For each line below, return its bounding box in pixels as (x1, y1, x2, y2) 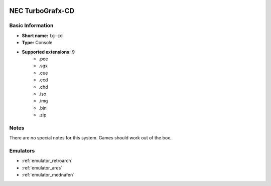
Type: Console (22, 40, 53, 46)
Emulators (9, 147, 35, 154)
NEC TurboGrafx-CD (9, 7, 75, 15)
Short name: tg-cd (22, 33, 63, 39)
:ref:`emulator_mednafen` (22, 172, 75, 178)
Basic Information (9, 22, 54, 29)
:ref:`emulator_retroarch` (22, 158, 73, 164)
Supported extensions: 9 (22, 49, 75, 55)
